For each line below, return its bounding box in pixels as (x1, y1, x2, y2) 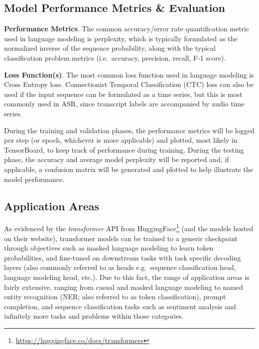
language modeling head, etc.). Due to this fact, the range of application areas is (4, 271, 250, 282)
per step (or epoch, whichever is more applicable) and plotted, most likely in (4, 135, 238, 145)
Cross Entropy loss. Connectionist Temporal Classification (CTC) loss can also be (4, 79, 254, 89)
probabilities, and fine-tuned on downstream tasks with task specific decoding (4, 252, 241, 262)
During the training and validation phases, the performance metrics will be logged (4, 125, 255, 135)
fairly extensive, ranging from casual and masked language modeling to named (4, 281, 243, 292)
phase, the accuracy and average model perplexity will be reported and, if (4, 154, 229, 165)
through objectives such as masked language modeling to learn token (4, 243, 214, 253)
